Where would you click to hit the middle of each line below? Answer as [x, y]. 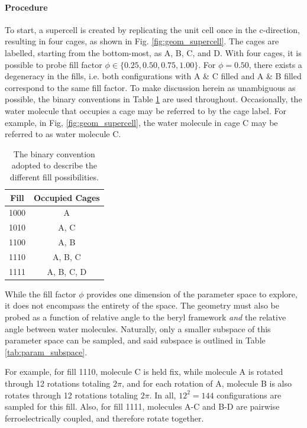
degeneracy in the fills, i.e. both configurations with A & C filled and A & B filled [153, 76]
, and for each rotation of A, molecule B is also [206, 383]
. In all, [163, 395]
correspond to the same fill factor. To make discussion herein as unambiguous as [150, 87]
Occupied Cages [67, 197]
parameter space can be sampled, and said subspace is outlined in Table [135, 340]
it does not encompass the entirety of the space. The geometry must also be [142, 305]
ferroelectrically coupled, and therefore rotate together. [104, 418]
